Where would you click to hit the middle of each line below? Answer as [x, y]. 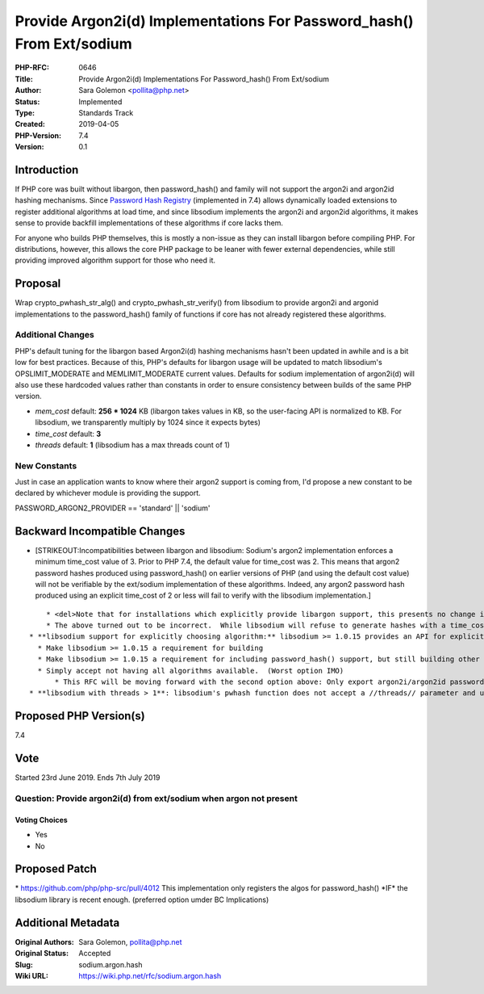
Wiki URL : [31, 975]
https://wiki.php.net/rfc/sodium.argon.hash [150, 975]
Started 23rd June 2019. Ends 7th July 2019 [88, 778]
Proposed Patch [56, 869]
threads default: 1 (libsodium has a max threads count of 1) [132, 445]
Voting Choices [41, 820]
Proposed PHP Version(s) [80, 716]
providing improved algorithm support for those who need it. [115, 260]
